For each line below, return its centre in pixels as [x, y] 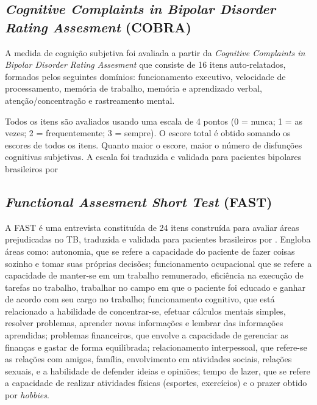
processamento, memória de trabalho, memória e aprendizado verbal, [134, 88]
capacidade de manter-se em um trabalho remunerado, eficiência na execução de [154, 275]
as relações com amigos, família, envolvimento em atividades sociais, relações [148, 359]
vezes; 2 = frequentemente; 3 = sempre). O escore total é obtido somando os [148, 133]
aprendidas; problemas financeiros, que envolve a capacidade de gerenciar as [147, 335]
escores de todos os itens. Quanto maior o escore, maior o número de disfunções [154, 144]
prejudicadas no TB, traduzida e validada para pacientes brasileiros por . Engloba [158, 239]
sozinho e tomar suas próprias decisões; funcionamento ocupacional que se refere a [158, 263]
